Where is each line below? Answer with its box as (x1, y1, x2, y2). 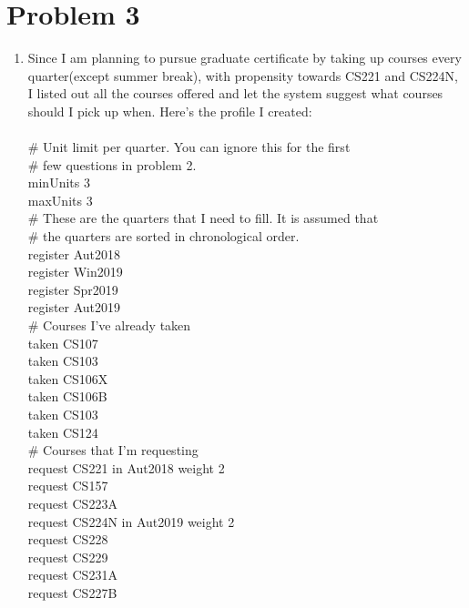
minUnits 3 (27, 173, 90, 192)
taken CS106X (27, 369, 108, 388)
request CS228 (27, 530, 108, 549)
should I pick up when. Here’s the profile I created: (27, 101, 312, 120)
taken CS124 (27, 422, 98, 441)
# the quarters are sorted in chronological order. (27, 227, 300, 246)
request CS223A (27, 493, 117, 512)
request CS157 (27, 476, 108, 495)
